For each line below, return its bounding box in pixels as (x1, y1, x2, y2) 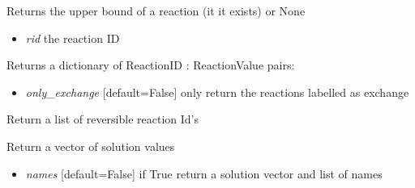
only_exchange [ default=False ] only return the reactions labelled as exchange (25, 83, 409, 100)
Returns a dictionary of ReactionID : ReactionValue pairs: (6, 56, 295, 73)
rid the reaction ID (25, 29, 120, 46)
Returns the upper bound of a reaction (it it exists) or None (6, 2, 306, 19)
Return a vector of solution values (6, 137, 175, 154)
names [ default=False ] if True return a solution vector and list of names (25, 165, 383, 182)
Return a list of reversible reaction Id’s (6, 111, 199, 127)
